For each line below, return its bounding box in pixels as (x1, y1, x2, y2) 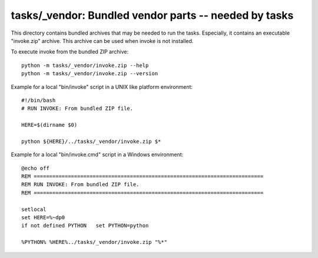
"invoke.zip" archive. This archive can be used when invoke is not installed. (11, 37, 194, 44)
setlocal (21, 206, 47, 213)
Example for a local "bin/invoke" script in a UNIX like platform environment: (11, 83, 193, 91)
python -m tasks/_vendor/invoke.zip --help (21, 62, 149, 69)
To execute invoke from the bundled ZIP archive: (11, 48, 129, 55)
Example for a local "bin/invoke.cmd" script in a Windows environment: (11, 151, 184, 158)
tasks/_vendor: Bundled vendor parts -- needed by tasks (11, 9, 294, 22)
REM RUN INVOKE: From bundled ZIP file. (21, 181, 140, 188)
